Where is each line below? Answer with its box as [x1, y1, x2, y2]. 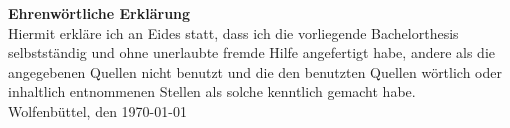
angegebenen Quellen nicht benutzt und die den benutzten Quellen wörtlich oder [8, 61, 503, 82]
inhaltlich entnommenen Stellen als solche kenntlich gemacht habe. [8, 81, 416, 102]
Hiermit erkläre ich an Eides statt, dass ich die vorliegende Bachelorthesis [8, 22, 459, 43]
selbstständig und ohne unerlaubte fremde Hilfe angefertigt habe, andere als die [8, 42, 496, 63]
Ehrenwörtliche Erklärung [8, 3, 191, 23]
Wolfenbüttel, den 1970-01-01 [8, 100, 187, 121]
